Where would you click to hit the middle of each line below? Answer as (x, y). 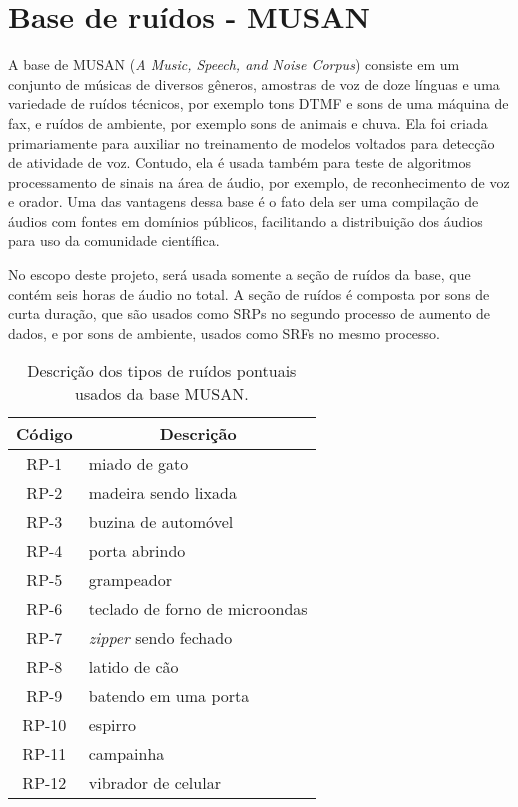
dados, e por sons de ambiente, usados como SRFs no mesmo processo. (224, 332)
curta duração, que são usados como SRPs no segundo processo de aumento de (249, 313)
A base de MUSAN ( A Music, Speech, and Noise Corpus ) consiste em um (234, 64)
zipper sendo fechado (160, 638)
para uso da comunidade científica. (114, 240)
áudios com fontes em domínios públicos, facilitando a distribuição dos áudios (245, 220)
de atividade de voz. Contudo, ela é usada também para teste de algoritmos (240, 162)
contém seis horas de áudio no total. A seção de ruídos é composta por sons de (249, 293)
